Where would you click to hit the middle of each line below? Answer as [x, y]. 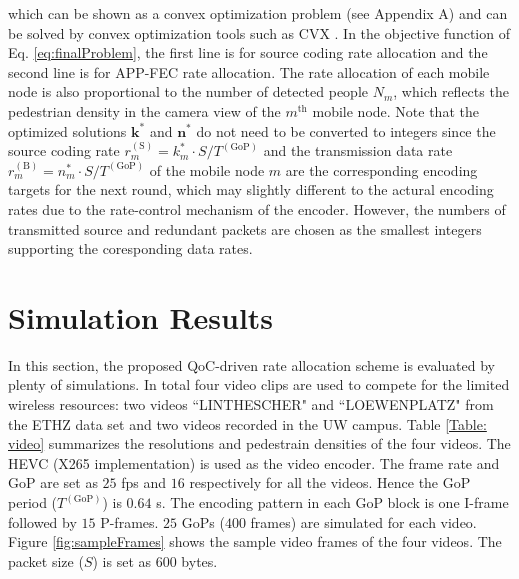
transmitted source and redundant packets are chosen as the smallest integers [245, 228]
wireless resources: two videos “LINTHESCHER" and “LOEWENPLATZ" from [251, 404]
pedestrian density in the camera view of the [144, 110]
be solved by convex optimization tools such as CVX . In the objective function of [259, 32]
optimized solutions [67, 130]
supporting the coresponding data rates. [130, 248]
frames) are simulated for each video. [363, 521]
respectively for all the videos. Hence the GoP [330, 482]
